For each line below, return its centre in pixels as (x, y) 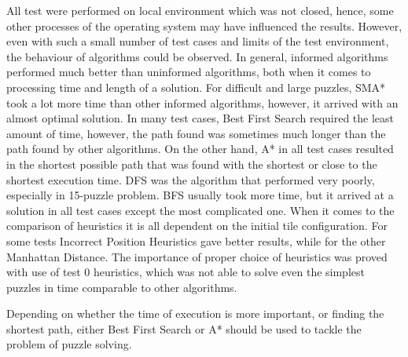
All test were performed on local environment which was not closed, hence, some (200, 10)
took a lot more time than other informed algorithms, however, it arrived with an (202, 102)
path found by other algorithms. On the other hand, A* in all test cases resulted (200, 149)
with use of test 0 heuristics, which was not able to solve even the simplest (186, 272)
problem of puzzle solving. (69, 344)
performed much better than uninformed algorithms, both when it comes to (189, 72)
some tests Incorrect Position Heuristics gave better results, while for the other (196, 240)
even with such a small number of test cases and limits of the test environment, (198, 41)
